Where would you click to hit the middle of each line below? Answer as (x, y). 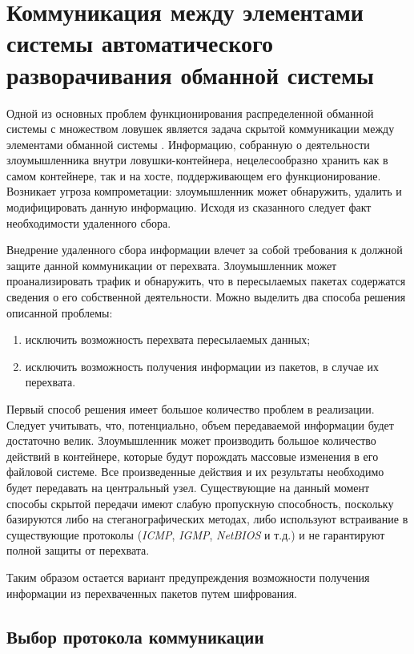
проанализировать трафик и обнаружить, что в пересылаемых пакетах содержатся (206, 281)
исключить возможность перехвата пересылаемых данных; (168, 339)
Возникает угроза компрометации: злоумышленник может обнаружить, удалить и (204, 191)
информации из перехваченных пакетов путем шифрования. (152, 593)
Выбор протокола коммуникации (135, 636)
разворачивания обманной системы (190, 74)
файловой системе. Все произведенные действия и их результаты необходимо (195, 472)
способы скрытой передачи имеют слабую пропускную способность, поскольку (200, 503)
